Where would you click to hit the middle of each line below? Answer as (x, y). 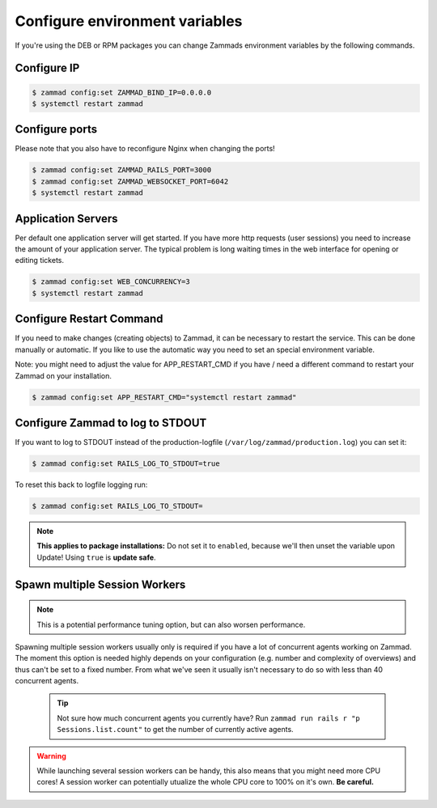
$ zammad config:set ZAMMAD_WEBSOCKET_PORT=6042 (130, 181)
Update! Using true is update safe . (97, 557)
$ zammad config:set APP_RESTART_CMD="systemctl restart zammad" (164, 397)
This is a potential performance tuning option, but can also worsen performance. (171, 624)
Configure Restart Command (89, 319)
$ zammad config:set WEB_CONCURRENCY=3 (111, 282)
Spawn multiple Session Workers (100, 584)
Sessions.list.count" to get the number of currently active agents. (176, 730)
